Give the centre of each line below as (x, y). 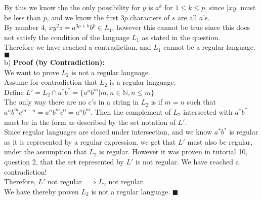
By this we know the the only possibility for (72, 7)
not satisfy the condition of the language (67, 37)
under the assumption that (46, 152)
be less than (23, 17)
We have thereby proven (41, 191)
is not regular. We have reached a (187, 161)
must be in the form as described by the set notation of (90, 122)
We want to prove (32, 72)
